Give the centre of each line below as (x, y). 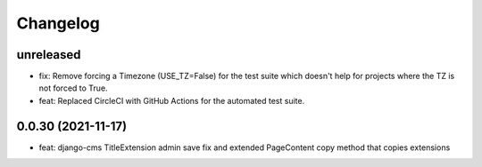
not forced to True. (73, 88)
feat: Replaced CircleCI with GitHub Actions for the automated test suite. (172, 100)
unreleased (49, 55)
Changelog (58, 23)
